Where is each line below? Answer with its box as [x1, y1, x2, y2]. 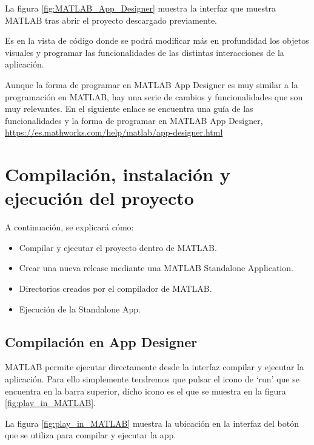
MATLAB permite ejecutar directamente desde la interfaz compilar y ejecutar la [5, 360, 304, 373]
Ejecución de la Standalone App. [19, 302, 141, 315]
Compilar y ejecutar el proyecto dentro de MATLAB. [19, 241, 217, 254]
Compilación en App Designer [5, 332, 198, 351]
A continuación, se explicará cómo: [5, 221, 134, 233]
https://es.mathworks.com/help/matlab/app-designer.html [5, 126, 223, 139]
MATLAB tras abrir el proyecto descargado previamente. [5, 13, 217, 26]
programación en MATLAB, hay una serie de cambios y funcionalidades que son [5, 90, 303, 103]
